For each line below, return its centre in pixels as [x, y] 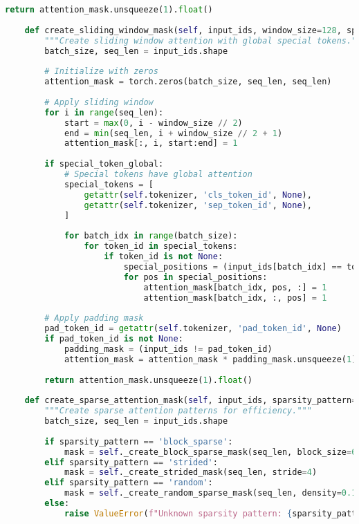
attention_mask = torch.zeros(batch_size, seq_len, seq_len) [188, 82]
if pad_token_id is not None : [114, 339]
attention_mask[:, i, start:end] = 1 [151, 143]
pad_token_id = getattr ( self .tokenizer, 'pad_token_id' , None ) [193, 329]
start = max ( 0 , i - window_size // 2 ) [153, 123]
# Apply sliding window [99, 102]
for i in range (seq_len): [104, 112]
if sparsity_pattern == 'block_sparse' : [139, 441]
